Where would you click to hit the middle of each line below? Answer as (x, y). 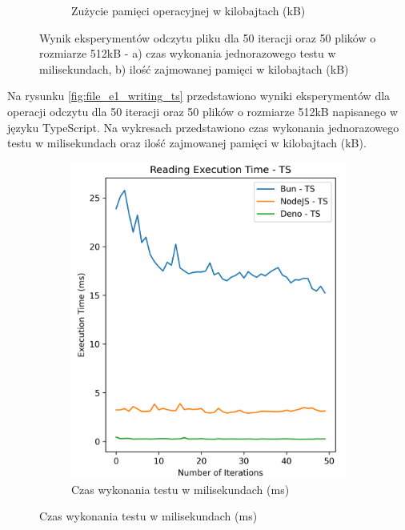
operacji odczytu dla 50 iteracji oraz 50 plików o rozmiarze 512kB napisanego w (203, 111)
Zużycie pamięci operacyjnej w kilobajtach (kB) (188, 10)
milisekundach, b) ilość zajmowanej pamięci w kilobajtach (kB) (194, 68)
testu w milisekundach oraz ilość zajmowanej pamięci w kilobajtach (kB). (187, 143)
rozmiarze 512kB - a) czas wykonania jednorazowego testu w (188, 53)
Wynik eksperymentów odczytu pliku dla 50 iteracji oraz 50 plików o (208, 37)
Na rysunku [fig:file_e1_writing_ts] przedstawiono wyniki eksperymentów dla (199, 96)
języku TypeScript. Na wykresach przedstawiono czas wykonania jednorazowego (203, 127)
